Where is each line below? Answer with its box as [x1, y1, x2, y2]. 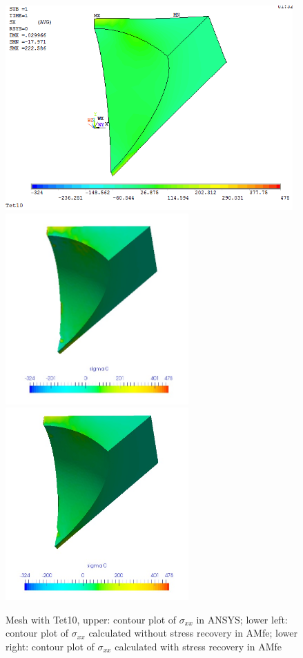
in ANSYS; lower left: [196, 612, 288, 626]
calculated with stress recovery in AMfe [115, 639, 282, 653]
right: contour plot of [6, 639, 95, 653]
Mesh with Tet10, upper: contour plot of [6, 612, 177, 626]
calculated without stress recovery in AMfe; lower [88, 626, 297, 640]
